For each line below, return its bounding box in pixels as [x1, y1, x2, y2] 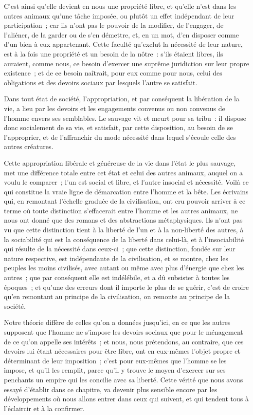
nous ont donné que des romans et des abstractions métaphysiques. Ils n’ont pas [4, 215, 243, 225]
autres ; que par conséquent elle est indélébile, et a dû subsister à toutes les [4, 272, 230, 283]
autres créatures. [4, 141, 54, 151]
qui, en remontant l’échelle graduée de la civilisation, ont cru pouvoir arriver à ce [4, 196, 246, 206]
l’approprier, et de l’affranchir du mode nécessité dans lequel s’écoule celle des [4, 132, 236, 142]
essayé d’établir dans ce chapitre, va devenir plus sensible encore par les [4, 384, 217, 394]
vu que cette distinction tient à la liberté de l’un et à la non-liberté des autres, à [4, 225, 244, 235]
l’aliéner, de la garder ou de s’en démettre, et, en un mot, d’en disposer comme [4, 29, 239, 39]
